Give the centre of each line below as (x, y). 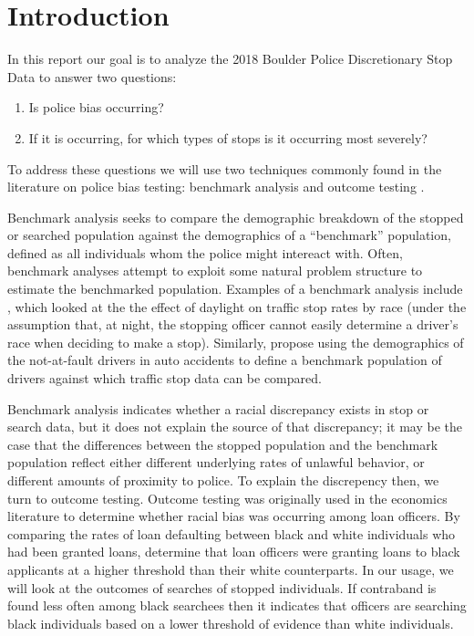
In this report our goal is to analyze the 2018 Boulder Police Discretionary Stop (230, 59)
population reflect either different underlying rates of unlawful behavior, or (216, 462)
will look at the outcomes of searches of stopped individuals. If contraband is (222, 587)
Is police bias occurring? (96, 107)
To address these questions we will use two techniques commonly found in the (225, 168)
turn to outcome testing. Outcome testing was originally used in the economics (227, 498)
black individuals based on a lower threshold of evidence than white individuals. (231, 623)
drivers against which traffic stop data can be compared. (165, 378)
